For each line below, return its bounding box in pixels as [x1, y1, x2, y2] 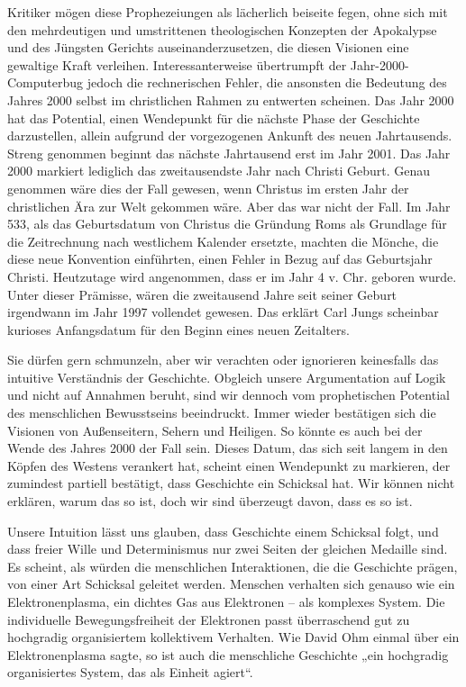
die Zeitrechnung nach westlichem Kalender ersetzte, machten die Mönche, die [7, 231, 439, 250]
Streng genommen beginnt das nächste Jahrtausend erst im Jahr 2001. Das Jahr [7, 143, 451, 162]
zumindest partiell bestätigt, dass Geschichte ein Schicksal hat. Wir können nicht [7, 474, 455, 493]
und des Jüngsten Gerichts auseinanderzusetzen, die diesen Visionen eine [7, 38, 409, 57]
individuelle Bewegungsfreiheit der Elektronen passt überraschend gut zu [7, 610, 410, 628]
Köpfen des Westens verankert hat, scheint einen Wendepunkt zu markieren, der [7, 456, 451, 475]
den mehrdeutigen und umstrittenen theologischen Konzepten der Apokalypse [7, 20, 437, 39]
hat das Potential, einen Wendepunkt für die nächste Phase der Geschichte [7, 108, 420, 127]
